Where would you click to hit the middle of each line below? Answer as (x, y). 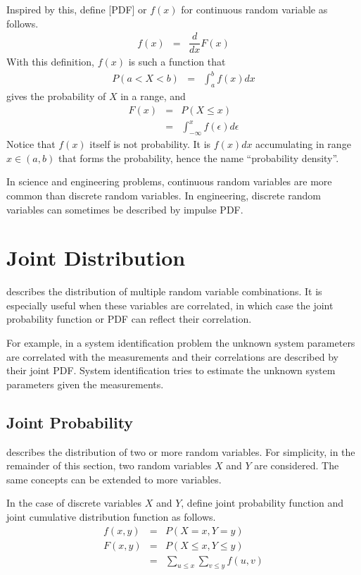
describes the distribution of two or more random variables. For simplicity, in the (181, 451)
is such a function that (177, 62)
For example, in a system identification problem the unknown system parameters (181, 343)
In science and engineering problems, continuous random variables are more (169, 181)
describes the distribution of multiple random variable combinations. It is (164, 291)
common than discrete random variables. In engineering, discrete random (164, 195)
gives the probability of (56, 96)
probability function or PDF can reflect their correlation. (129, 319)
